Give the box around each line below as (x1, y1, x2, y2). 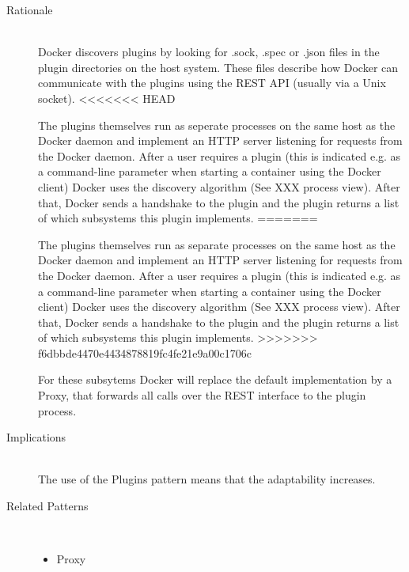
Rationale (6, 2, 53, 17)
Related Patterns (6, 498, 89, 514)
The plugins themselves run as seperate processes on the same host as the (38, 116, 396, 133)
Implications (6, 429, 66, 445)
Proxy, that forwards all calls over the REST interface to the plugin (38, 387, 366, 403)
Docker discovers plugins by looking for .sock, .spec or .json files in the (38, 44, 380, 60)
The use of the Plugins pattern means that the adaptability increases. (38, 471, 376, 487)
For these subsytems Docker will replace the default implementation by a (38, 371, 392, 388)
